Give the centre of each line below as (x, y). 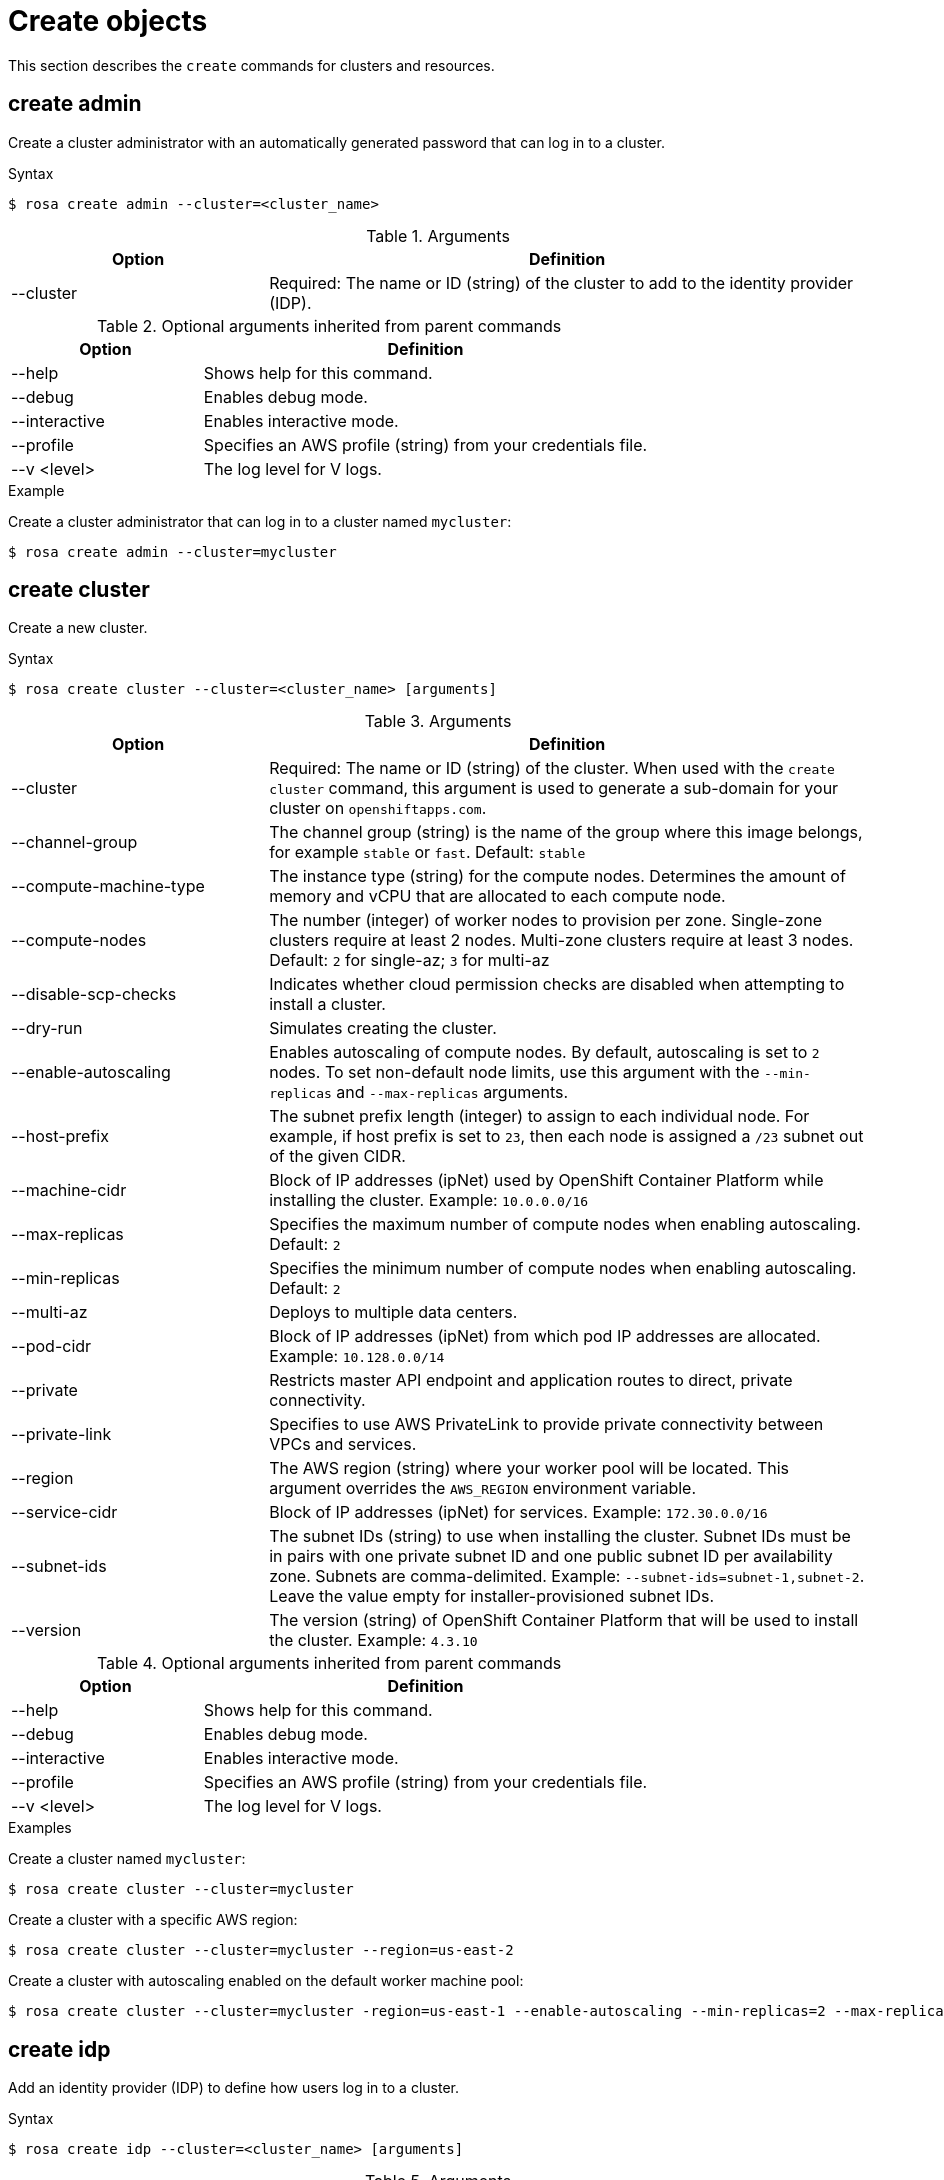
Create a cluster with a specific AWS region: (153, 1920)
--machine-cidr (69, 1190)
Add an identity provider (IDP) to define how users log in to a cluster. (233, 2088)
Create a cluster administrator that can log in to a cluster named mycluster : (260, 521)
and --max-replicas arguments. (452, 1092)
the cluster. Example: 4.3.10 (373, 1640)
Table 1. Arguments (438, 235)
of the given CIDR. (337, 1156)
